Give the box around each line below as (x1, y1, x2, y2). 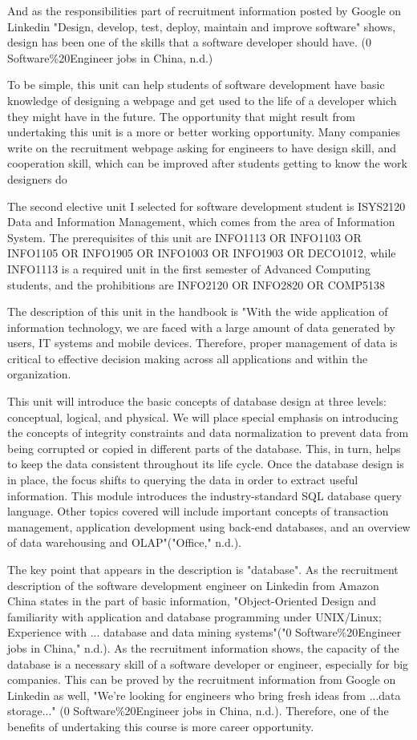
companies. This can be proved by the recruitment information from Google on (7, 671, 396, 688)
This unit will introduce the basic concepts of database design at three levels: (7, 393, 387, 410)
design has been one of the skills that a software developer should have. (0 (7, 34, 371, 51)
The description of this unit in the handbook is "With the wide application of (7, 303, 388, 320)
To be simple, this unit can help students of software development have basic (7, 76, 385, 93)
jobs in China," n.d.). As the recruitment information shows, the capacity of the (7, 639, 399, 656)
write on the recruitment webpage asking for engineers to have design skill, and (7, 139, 397, 156)
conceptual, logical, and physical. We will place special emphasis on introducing (7, 408, 399, 425)
